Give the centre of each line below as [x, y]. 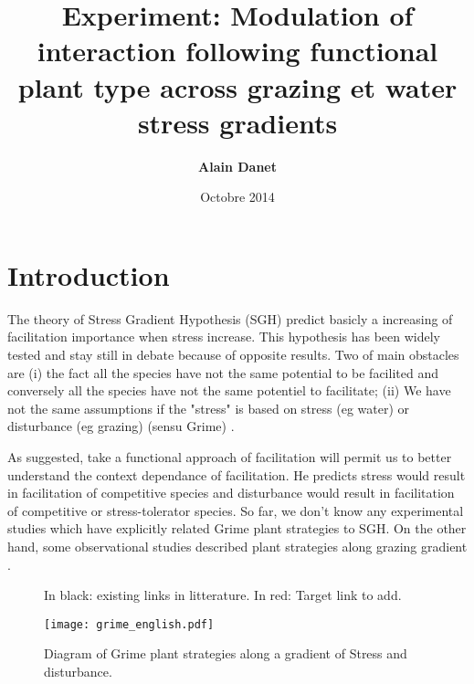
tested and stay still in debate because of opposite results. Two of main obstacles [233, 354]
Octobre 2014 [237, 197]
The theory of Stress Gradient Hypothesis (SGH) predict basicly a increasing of [230, 318]
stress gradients [237, 122]
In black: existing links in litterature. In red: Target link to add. [223, 595]
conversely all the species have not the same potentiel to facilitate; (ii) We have [229, 390]
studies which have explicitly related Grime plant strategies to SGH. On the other [237, 528]
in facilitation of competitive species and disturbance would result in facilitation [231, 493]
